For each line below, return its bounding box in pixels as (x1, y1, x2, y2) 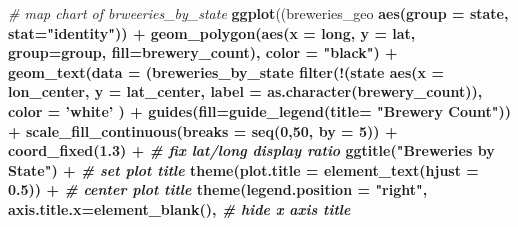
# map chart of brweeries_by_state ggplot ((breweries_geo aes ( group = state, (8, 3, 509, 23)
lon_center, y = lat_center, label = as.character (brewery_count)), (8, 81, 483, 102)
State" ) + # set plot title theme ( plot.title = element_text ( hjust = (8, 159, 479, 180)
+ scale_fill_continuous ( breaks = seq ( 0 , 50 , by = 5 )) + (8, 120, 398, 141)
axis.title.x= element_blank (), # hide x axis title (8, 198, 351, 219)
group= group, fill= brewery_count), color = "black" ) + (8, 42, 398, 63)
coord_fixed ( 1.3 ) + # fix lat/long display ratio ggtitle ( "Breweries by (8, 140, 495, 161)
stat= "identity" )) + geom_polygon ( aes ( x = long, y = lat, (8, 22, 416, 43)
